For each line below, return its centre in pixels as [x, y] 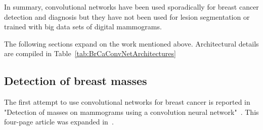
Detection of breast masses [76, 81]
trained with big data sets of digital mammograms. [83, 27]
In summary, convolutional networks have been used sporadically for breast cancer [131, 7]
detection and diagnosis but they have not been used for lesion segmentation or [127, 16]
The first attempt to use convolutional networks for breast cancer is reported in [127, 102]
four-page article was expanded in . [59, 122]
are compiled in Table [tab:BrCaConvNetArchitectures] [90, 53]
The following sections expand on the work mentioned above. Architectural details [131, 43]
